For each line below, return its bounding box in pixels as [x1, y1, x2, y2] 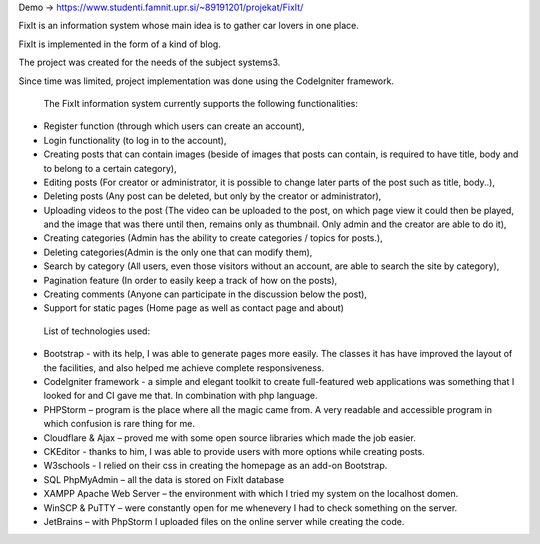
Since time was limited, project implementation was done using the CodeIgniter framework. [18, 75, 395, 87]
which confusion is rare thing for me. [43, 418, 195, 430]
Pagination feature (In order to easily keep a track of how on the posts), [43, 274, 338, 286]
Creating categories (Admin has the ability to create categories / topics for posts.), [43, 232, 384, 244]
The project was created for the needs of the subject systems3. [18, 56, 281, 69]
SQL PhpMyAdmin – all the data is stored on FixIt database [43, 473, 285, 485]
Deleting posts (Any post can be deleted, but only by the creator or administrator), [43, 190, 382, 202]
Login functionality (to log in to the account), [43, 134, 227, 146]
